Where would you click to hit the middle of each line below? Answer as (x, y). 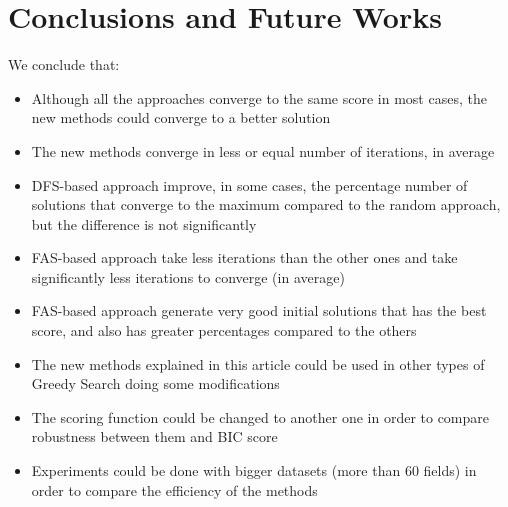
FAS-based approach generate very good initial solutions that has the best (259, 310)
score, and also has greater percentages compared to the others (224, 330)
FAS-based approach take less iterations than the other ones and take (244, 257)
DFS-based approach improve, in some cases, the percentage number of (249, 184)
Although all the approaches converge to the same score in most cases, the (259, 97)
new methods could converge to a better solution (181, 117)
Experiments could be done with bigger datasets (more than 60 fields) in (254, 470)
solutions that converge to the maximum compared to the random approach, (266, 204)
